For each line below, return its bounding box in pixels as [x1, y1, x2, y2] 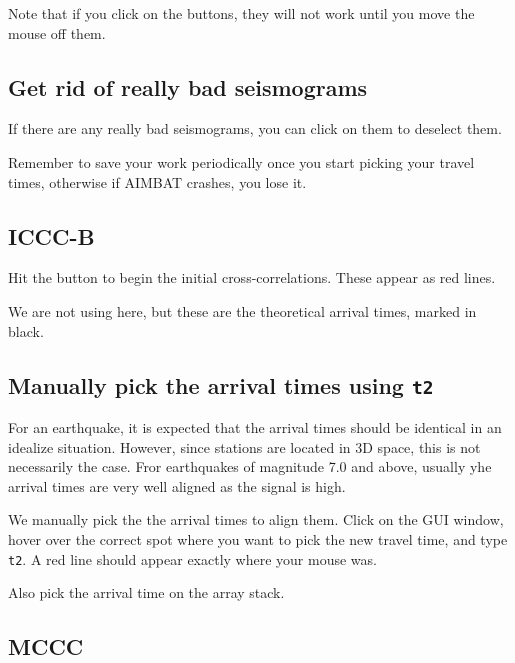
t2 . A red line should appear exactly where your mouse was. [8, 548, 377, 569]
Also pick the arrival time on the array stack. [8, 582, 285, 603]
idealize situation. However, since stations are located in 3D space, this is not [8, 436, 481, 457]
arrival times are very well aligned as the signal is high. [8, 475, 346, 496]
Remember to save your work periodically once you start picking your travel [8, 151, 475, 172]
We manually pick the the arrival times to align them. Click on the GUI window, [8, 509, 504, 530]
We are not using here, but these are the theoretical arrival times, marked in [8, 300, 477, 321]
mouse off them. [8, 22, 106, 43]
